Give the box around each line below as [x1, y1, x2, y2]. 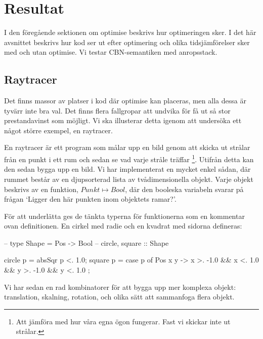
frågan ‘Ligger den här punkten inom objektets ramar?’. [4, 194, 177, 204]
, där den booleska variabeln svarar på [125, 183, 244, 194]
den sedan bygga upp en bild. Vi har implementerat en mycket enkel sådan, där [4, 164, 251, 174]
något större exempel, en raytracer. [4, 125, 113, 135]
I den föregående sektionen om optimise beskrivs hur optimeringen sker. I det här [4, 27, 256, 37]
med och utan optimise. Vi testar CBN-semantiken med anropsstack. [4, 47, 217, 57]
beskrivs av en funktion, [4, 183, 78, 194]
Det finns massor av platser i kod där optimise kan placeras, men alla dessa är [4, 95, 246, 106]
